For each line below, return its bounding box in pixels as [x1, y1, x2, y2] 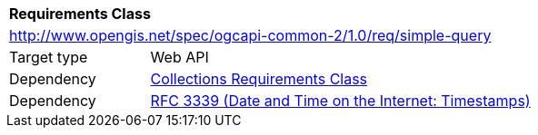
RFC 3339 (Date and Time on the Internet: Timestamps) [150, 92, 531, 110]
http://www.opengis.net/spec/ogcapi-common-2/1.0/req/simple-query [9, 26, 492, 44]
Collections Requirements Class [150, 70, 368, 88]
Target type [9, 48, 88, 66]
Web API [150, 48, 209, 66]
